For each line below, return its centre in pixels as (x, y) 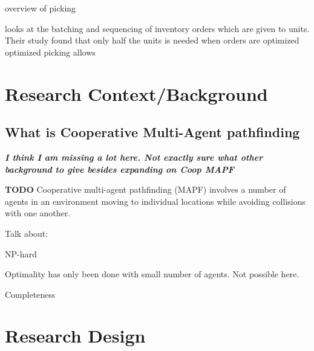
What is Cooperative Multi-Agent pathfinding (152, 132)
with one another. (38, 213)
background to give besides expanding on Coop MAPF (119, 169)
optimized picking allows (50, 52)
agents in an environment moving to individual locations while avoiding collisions (155, 201)
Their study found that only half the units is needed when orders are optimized (152, 40)
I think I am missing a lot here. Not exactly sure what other (134, 157)
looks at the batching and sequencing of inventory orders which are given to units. (157, 28)
